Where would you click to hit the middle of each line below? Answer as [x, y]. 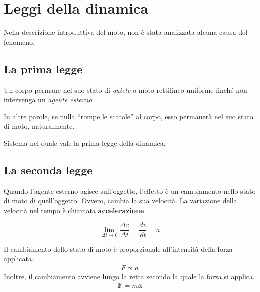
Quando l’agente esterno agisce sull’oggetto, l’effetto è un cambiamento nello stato [130, 190]
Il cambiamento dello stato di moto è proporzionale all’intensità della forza [118, 248]
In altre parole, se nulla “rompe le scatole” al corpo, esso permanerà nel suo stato [129, 116]
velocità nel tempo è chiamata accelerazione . [75, 210]
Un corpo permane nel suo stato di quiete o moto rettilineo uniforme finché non [126, 90]
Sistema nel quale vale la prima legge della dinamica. [85, 143]
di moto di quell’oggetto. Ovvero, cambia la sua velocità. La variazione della [121, 200]
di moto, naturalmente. [39, 126]
